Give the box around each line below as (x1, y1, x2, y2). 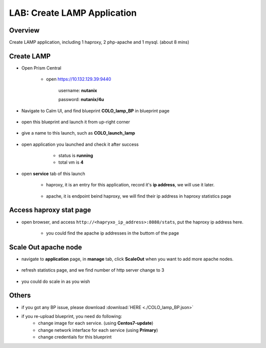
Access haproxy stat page (9, 206, 91, 214)
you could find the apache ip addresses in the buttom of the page (46, 230, 179, 236)
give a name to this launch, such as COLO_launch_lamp (21, 130, 135, 136)
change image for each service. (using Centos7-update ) (38, 320, 154, 326)
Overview (9, 26, 40, 35)
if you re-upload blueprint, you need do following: (21, 313, 123, 319)
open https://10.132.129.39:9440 (46, 76, 111, 82)
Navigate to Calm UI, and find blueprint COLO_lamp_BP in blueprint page (21, 107, 170, 113)
